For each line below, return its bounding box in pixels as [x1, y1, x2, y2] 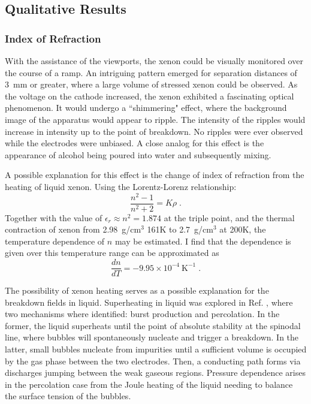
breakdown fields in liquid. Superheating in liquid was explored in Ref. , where [5, 296, 293, 308]
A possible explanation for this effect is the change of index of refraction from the [5, 168, 304, 181]
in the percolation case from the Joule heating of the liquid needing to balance [5, 378, 293, 390]
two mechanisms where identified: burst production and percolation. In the [5, 307, 280, 320]
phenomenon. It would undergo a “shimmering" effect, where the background [5, 101, 287, 114]
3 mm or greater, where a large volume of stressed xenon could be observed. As [5, 78, 298, 91]
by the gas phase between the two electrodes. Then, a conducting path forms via [5, 354, 301, 367]
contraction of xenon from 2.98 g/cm [5, 223, 141, 236]
